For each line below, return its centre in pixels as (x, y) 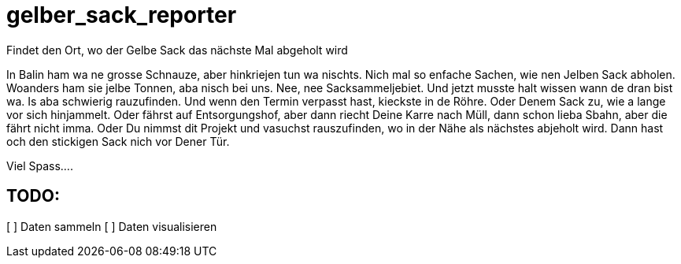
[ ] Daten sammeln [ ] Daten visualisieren (112, 226)
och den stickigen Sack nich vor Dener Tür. (118, 141)
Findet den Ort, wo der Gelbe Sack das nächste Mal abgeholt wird (177, 50)
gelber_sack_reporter (122, 15)
